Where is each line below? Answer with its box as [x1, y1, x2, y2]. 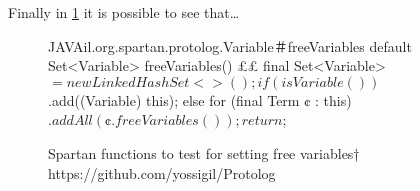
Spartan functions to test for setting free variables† [48, 142, 360, 163]
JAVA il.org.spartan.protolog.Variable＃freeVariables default [48, 35, 412, 56]
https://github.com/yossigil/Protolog [48, 162, 276, 183]
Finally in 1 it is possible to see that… [8, 2, 240, 22]
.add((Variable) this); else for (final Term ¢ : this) [48, 89, 352, 110]
